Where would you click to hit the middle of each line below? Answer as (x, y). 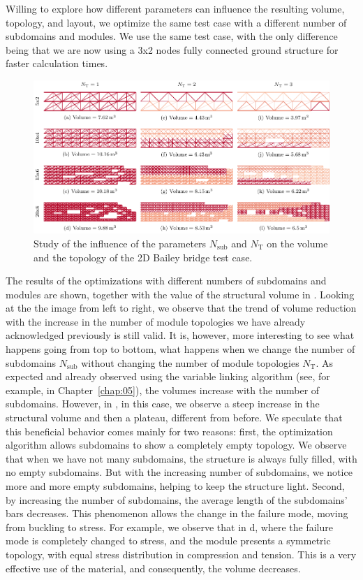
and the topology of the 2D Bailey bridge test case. (143, 257)
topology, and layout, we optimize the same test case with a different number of (176, 22)
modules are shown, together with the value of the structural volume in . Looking (180, 294)
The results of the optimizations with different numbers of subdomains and (166, 281)
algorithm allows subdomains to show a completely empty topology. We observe (176, 445)
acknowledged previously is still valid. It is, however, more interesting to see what (180, 335)
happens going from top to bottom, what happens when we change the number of (180, 349)
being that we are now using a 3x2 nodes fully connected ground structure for (172, 49)
